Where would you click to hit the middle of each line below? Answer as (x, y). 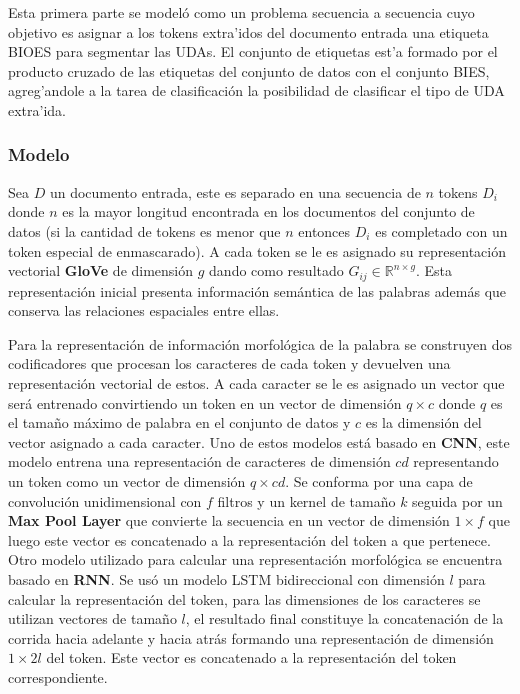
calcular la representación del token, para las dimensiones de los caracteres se (244, 598)
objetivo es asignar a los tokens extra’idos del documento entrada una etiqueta (248, 31)
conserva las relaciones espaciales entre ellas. (144, 310)
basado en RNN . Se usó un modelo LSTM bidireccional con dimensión (226, 578)
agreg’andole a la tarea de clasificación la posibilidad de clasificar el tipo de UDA (256, 90)
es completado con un (441, 230)
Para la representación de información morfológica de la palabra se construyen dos (260, 343)
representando (456, 461)
